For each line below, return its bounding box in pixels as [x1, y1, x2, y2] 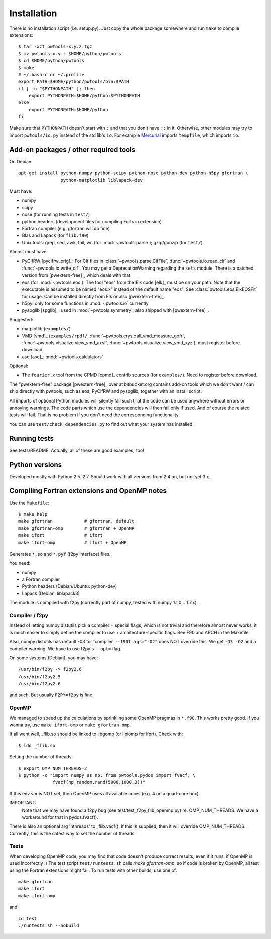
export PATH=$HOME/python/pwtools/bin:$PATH [18, 79, 130, 85]
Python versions [9, 460, 62, 469]
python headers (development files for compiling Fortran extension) [22, 218, 162, 224]
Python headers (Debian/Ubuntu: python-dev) [22, 583, 117, 589]
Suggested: [9, 316, 34, 322]
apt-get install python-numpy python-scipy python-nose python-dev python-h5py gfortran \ [18, 170, 248, 176]
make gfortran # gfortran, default [18, 518, 135, 524]
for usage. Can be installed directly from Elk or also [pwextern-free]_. [22, 293, 165, 299]
